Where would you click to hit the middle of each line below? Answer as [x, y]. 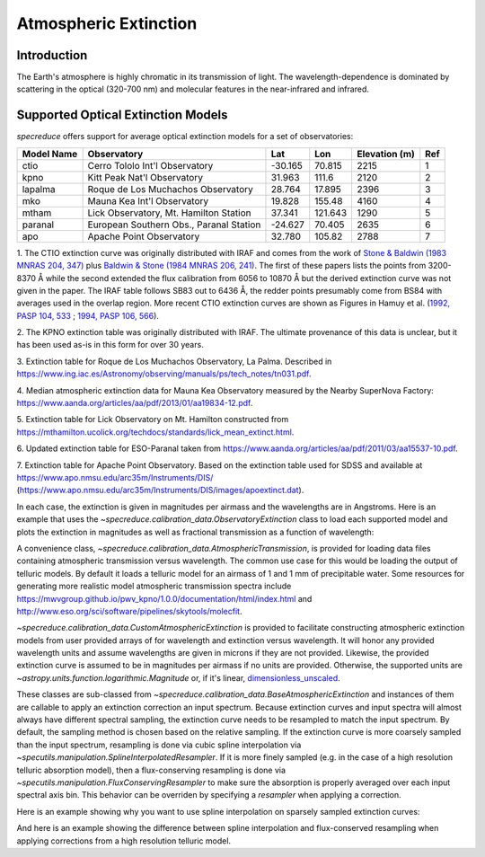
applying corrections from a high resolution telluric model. [124, 841]
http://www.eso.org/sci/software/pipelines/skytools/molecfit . [129, 611]
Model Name [50, 154]
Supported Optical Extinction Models [122, 115]
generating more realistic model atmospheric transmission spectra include [154, 586]
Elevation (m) [386, 154]
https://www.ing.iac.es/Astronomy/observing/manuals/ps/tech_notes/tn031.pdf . [164, 374]
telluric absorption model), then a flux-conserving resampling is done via [151, 770]
